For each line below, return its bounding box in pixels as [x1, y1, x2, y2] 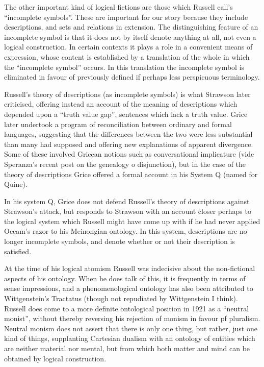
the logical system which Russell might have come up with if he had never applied [4, 215, 260, 226]
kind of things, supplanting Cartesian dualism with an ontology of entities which [4, 333, 255, 344]
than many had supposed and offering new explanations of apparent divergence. [4, 138, 253, 149]
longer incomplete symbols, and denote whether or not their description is [4, 236, 235, 247]
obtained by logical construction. [4, 353, 107, 363]
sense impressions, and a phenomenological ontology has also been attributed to [4, 283, 253, 293]
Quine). [4, 179, 28, 189]
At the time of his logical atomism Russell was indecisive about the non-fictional [4, 263, 255, 274]
